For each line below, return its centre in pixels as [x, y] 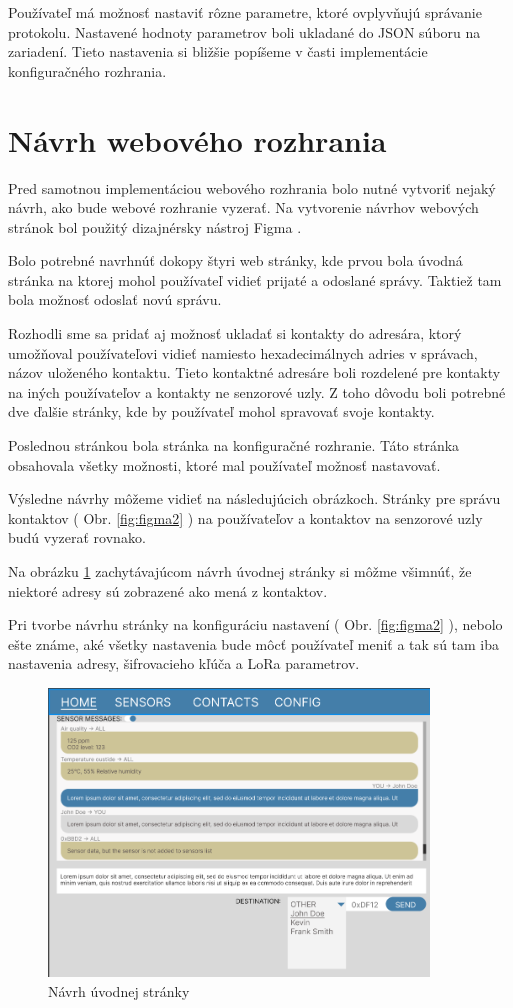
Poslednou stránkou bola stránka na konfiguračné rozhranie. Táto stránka [234, 445]
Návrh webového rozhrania [197, 139]
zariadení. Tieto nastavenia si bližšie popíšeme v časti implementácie [218, 51]
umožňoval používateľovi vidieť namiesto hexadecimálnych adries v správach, [243, 352]
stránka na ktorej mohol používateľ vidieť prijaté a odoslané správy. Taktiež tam [255, 279]
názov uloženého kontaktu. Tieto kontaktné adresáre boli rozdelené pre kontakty [254, 372]
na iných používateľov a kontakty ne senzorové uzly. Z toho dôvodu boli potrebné [257, 391]
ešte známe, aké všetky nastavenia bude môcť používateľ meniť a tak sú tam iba [254, 643]
